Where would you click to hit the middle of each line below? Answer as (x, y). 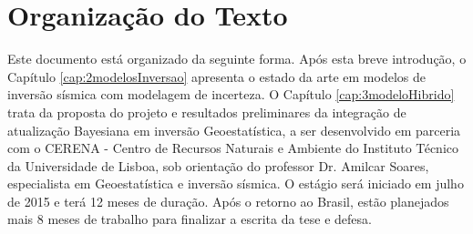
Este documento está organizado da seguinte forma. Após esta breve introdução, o (237, 59)
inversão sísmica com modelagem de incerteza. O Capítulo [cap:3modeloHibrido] (231, 94)
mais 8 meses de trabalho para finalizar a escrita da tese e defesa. (190, 219)
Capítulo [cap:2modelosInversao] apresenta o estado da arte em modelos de (216, 76)
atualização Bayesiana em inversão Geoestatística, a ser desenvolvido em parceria (234, 130)
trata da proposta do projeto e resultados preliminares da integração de (207, 112)
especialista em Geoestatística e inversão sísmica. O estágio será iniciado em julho (236, 183)
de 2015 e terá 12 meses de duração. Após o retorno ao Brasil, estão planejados (228, 201)
